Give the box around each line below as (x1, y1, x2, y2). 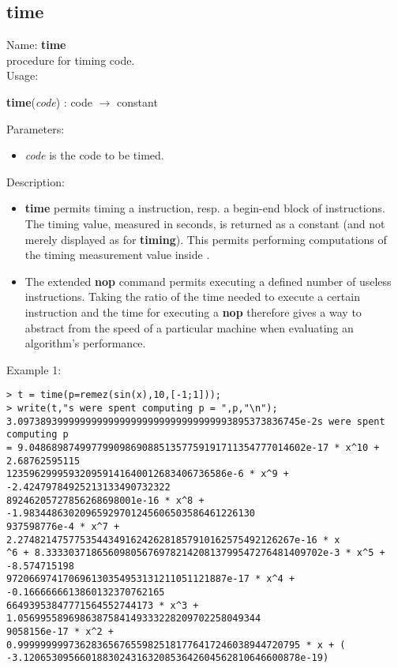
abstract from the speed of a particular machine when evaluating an (24, 319, 354, 336)
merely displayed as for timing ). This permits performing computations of (24, 231, 387, 247)
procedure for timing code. (6, 51, 135, 68)
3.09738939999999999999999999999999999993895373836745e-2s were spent (6, 415, 385, 427)
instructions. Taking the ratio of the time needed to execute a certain (24, 288, 360, 305)
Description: (6, 173, 65, 190)
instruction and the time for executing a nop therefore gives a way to (24, 303, 362, 320)
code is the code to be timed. (24, 147, 164, 163)
